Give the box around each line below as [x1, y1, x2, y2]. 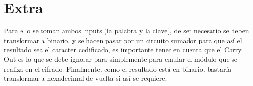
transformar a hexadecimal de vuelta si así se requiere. [4, 73, 167, 83]
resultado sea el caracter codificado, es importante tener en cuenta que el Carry [4, 44, 242, 55]
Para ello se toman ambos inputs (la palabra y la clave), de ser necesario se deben [4, 26, 249, 36]
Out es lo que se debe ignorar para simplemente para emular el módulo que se [4, 54, 238, 64]
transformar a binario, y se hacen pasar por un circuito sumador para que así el [4, 35, 242, 45]
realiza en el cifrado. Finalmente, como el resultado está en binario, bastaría [4, 63, 232, 73]
